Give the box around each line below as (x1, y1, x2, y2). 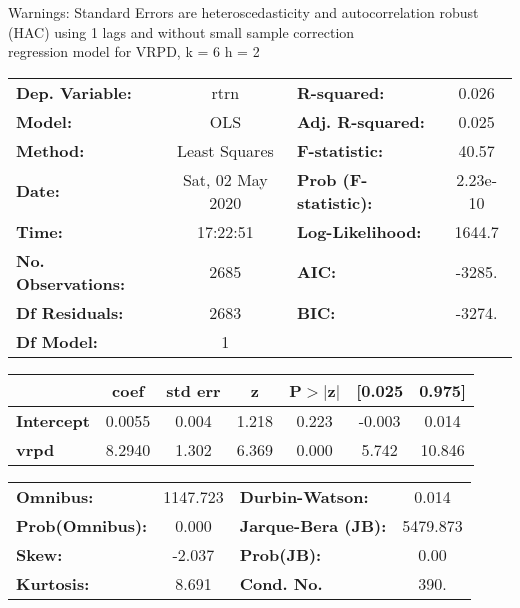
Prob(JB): (239, 542, 322, 566)
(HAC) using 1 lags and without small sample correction (8, 21, 355, 42)
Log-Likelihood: (296, 219, 422, 243)
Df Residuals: (16, 300, 124, 324)
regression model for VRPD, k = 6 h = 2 (8, 41, 260, 62)
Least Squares (176, 138, 274, 162)
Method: (16, 138, 85, 162)
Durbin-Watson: (239, 484, 369, 508)
